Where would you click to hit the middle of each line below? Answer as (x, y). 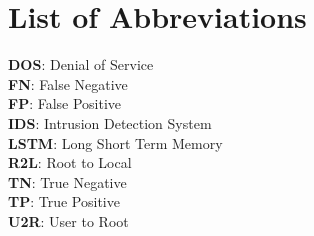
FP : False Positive (65, 103)
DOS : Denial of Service (81, 64)
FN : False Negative (68, 83)
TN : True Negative (67, 181)
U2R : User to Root (68, 220)
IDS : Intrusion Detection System (110, 122)
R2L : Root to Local (70, 162)
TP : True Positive (64, 201)
